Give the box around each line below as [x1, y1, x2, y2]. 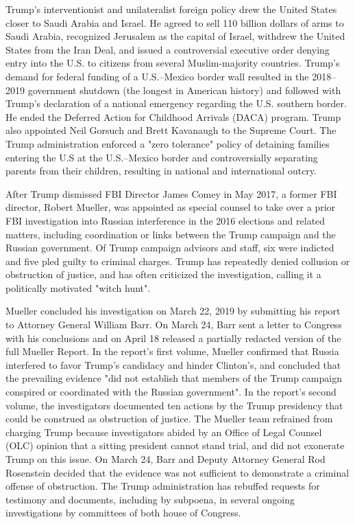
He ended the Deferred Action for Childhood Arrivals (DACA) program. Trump [5, 109, 341, 124]
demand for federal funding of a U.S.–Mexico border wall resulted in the [5, 69, 309, 83]
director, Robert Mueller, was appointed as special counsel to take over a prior [5, 200, 336, 214]
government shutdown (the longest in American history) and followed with [27, 82, 341, 97]
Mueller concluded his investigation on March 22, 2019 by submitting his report [5, 304, 341, 318]
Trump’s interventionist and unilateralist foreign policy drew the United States [5, 2, 337, 16]
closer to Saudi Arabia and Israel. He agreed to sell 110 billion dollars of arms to [5, 15, 344, 30]
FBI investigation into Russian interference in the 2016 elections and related [5, 213, 326, 227]
